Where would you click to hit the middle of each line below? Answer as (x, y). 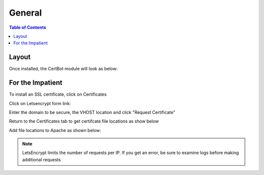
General (25, 13)
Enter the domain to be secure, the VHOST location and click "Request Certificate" (92, 112)
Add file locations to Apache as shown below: (55, 130)
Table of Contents (28, 27)
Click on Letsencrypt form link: (40, 103)
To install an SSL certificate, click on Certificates (58, 94)
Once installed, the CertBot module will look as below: (63, 69)
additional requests (42, 159)
